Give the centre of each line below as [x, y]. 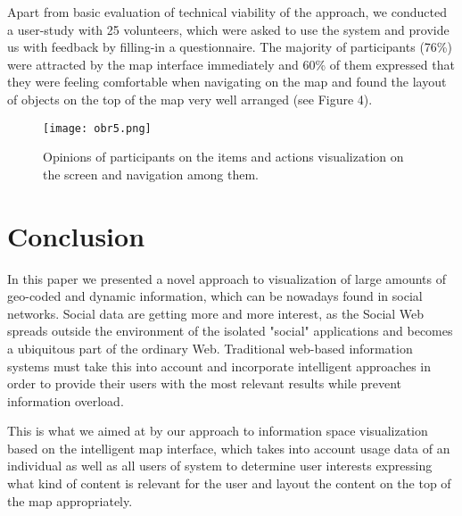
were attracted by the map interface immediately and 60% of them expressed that [231, 64]
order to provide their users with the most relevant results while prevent [205, 383]
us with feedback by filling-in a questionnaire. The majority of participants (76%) [230, 47]
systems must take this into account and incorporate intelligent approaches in [219, 366]
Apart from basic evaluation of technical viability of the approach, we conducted [227, 12]
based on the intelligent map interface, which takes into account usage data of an [229, 448]
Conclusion [76, 235]
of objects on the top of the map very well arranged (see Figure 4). [190, 99]
